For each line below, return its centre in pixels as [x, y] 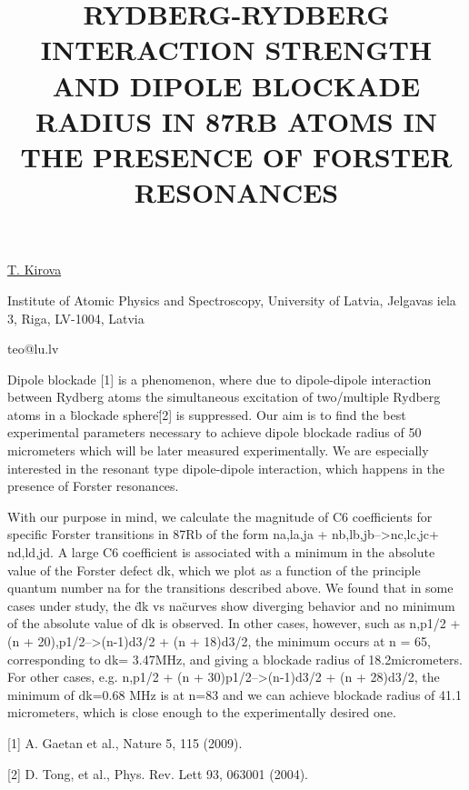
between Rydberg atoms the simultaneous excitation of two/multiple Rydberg [224, 397]
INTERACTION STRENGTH [236, 50]
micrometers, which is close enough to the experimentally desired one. [202, 712]
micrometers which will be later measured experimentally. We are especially [218, 450]
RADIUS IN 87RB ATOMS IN [236, 120]
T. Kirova [35, 270]
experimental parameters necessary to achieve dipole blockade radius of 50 [215, 432]
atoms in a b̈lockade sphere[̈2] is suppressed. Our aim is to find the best [207, 414]
